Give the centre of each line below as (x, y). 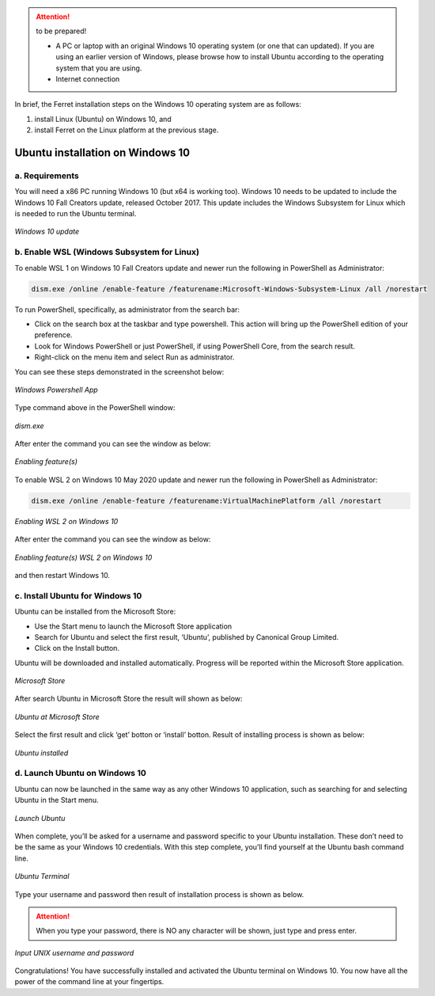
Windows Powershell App (56, 390)
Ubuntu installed (42, 753)
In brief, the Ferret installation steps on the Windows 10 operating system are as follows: (158, 105)
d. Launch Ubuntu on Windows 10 (80, 774)
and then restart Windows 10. (62, 575)
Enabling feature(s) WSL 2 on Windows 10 (83, 557)
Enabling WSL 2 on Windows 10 (66, 521)
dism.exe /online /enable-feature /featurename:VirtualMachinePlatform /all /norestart (206, 500)
